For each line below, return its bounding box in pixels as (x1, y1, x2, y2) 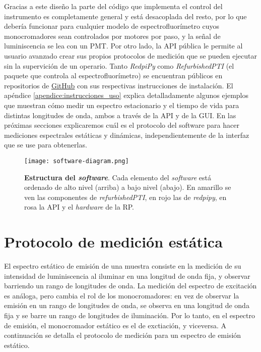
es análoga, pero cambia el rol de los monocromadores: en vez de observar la (4, 290, 239, 300)
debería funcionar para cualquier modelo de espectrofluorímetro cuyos (4, 21, 220, 31)
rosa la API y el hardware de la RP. (24, 202, 134, 212)
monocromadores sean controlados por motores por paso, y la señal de (4, 30, 221, 41)
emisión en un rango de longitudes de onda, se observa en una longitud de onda (4, 300, 249, 311)
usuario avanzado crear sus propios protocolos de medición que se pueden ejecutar (4, 50, 257, 61)
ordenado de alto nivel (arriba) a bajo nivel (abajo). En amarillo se (24, 182, 231, 192)
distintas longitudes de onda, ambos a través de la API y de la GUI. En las (4, 110, 236, 120)
